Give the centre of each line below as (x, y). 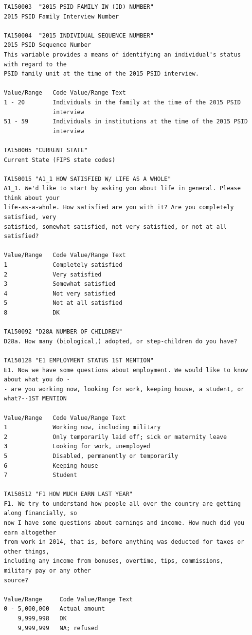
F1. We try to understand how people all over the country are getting (122, 504)
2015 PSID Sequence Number (47, 45)
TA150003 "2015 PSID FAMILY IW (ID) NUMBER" (79, 7)
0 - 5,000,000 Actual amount (54, 609)
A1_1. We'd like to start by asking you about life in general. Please (122, 189)
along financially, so (41, 513)
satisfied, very (30, 217)
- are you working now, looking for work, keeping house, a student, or (124, 389)
